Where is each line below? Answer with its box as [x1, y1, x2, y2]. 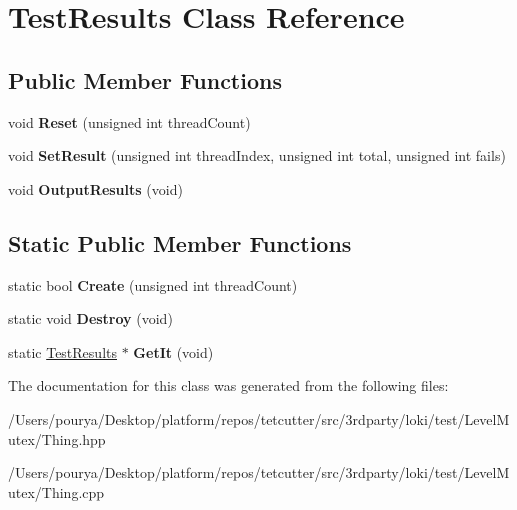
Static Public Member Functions [8, 227, 352, 258]
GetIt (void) [133, 341, 214, 362]
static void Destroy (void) [8, 308, 173, 329]
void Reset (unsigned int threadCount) [8, 111, 251, 132]
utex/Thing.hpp [8, 428, 106, 449]
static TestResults [8, 341, 117, 362]
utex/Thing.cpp [8, 481, 105, 502]
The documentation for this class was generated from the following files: [8, 375, 449, 396]
